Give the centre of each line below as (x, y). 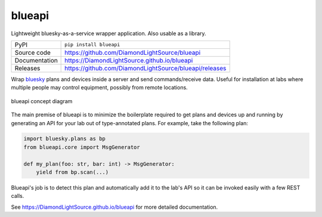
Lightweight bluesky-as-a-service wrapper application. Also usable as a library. (109, 33)
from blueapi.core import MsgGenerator (82, 147)
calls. (18, 196)
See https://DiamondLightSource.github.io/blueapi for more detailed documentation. (114, 207)
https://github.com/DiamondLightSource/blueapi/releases (145, 68)
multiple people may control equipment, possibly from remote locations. (99, 88)
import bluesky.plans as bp (64, 139)
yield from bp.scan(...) (72, 172)
